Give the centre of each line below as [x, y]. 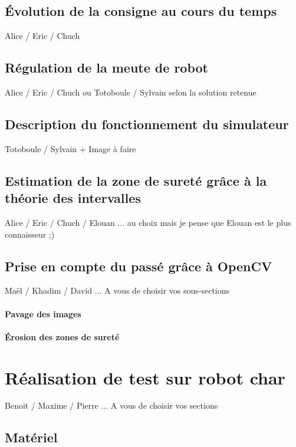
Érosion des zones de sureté [62, 336]
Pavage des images [43, 313]
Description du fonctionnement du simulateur [147, 124]
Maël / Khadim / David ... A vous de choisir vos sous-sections [117, 290]
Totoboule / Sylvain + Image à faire [70, 148]
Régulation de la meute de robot [106, 68]
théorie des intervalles [73, 198]
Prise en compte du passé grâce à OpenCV [139, 266]
